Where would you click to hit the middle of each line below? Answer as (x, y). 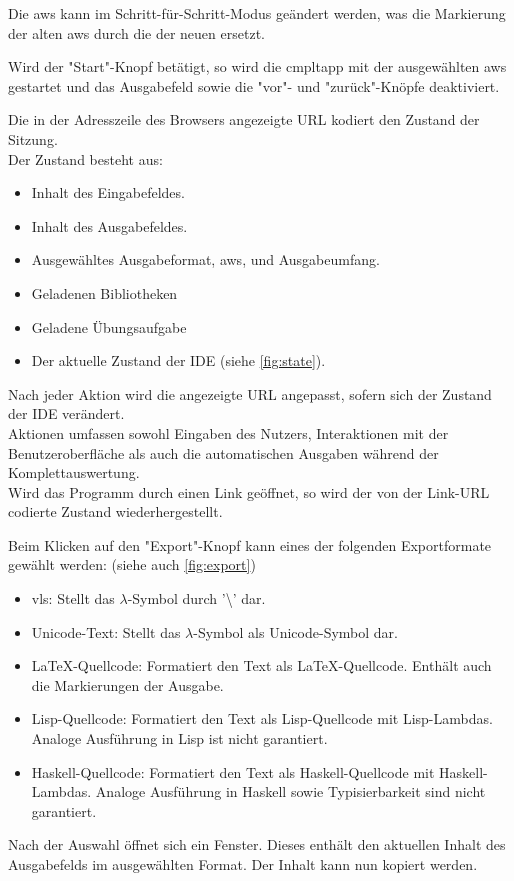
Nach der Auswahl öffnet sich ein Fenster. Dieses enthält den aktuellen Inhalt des (257, 844)
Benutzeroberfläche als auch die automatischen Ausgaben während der (223, 452)
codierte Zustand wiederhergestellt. (115, 511)
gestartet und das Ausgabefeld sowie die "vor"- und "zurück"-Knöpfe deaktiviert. (254, 85)
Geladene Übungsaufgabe (109, 326)
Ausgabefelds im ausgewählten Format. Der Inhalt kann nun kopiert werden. (243, 864)
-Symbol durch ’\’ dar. (196, 598)
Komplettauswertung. (74, 472)
